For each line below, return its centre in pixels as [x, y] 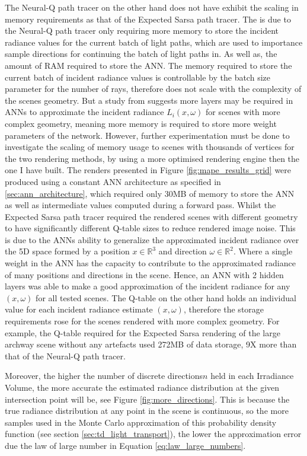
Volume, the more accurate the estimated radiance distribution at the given [142, 387]
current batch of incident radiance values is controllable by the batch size [137, 77]
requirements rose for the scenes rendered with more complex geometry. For [142, 321]
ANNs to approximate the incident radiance [84, 112]
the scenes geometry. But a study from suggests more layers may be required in [149, 100]
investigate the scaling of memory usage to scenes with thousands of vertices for [150, 147]
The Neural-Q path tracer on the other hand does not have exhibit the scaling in [152, 7]
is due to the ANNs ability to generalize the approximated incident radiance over [152, 239]
